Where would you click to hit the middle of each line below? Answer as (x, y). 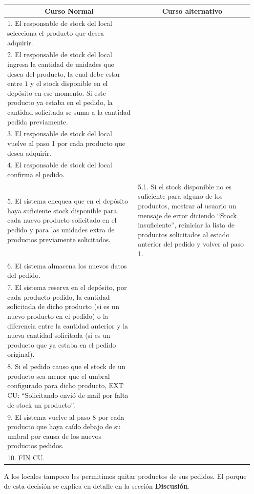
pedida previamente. (38, 121)
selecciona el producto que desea (56, 32)
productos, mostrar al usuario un (187, 206)
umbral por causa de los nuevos (54, 436)
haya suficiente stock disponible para (62, 210)
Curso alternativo (192, 10)
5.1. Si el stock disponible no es (185, 186)
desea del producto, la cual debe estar (64, 73)
